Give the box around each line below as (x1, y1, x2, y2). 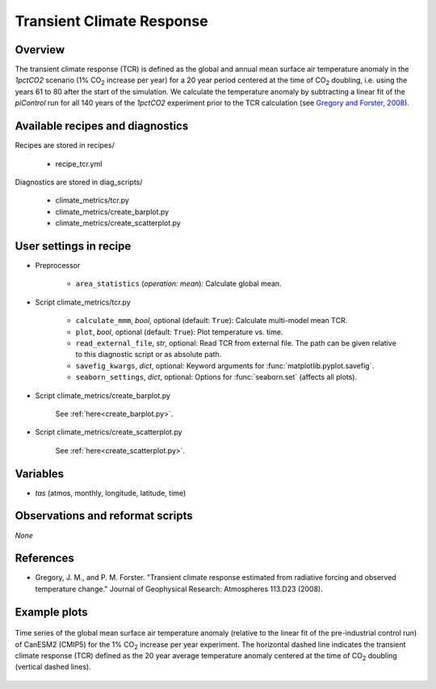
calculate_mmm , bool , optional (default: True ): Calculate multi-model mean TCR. (75, 316, 348, 326)
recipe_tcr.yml (55, 158, 103, 169)
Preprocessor (35, 261, 81, 270)
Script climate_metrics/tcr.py (35, 297, 131, 307)
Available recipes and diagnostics (15, 120, 189, 133)
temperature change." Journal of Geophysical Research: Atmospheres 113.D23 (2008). (35, 584, 323, 594)
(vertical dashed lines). (15, 662, 92, 672)
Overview (15, 43, 65, 57)
